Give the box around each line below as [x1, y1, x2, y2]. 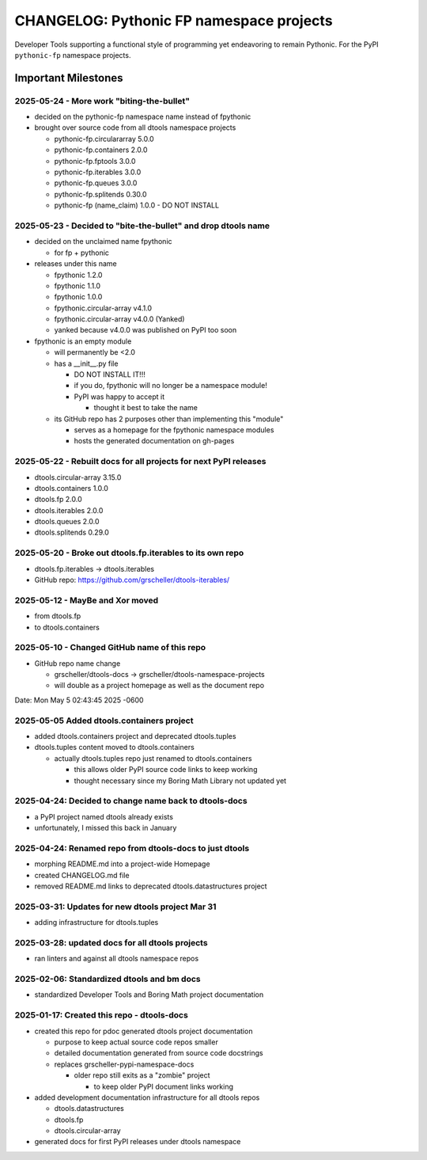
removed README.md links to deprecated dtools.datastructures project [34, 881, 268, 891]
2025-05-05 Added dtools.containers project [14, 715, 194, 726]
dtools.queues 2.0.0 [34, 517, 100, 527]
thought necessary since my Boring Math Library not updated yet [74, 776, 287, 785]
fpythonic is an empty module [34, 337, 132, 346]
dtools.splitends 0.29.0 [34, 527, 110, 538]
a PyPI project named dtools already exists [34, 812, 174, 821]
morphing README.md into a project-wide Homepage [34, 859, 210, 869]
